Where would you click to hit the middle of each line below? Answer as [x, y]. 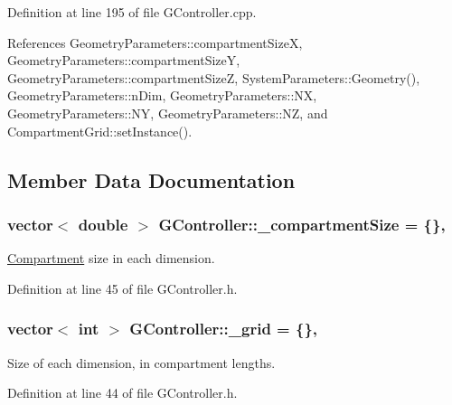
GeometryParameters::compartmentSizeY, [124, 60]
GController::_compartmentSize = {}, [302, 224]
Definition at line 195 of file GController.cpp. [132, 12]
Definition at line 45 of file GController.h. [122, 288]
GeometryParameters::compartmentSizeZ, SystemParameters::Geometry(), [214, 77]
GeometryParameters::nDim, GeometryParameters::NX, [162, 95]
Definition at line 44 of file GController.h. [122, 393]
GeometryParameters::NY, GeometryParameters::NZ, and [168, 113]
